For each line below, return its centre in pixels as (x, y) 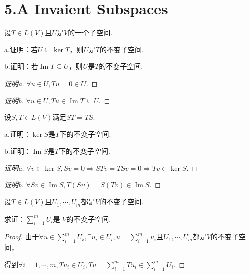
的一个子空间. (90, 32)
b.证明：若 (21, 66)
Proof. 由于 (22, 236)
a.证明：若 (21, 49)
